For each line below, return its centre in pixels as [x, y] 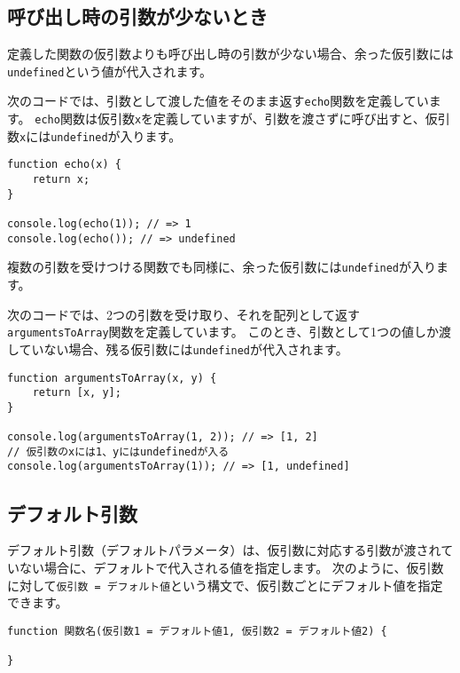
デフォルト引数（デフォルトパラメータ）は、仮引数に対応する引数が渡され [224, 550]
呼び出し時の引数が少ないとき [137, 16]
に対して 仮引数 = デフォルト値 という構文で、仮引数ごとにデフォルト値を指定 [225, 585]
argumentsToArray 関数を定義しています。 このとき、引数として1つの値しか [223, 332]
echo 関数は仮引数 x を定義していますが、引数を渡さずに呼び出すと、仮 [236, 119]
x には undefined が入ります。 [101, 135]
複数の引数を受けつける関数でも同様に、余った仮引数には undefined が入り [222, 267]
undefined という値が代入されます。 [110, 71]
